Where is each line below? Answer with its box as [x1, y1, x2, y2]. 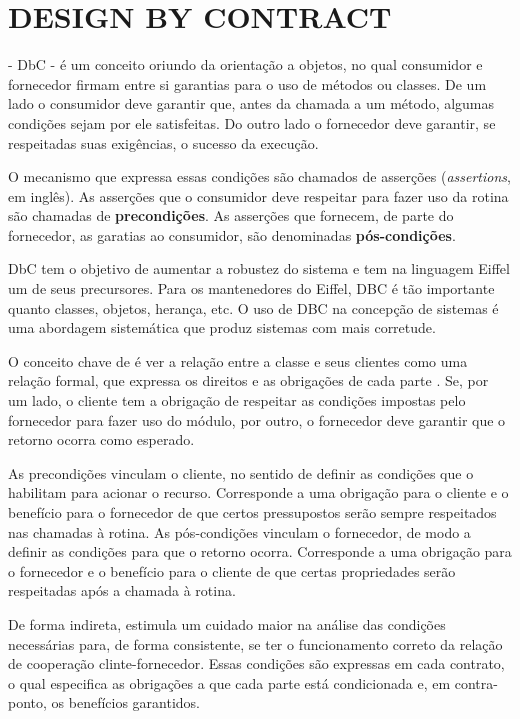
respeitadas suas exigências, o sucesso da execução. [8, 132, 319, 153]
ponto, [8, 692, 47, 713]
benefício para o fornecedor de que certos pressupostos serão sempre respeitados [8, 502, 497, 522]
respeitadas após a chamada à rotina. [8, 580, 236, 601]
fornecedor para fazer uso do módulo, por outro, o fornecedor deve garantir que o [8, 409, 506, 430]
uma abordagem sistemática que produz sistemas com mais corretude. [8, 317, 436, 338]
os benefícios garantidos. [51, 692, 201, 713]
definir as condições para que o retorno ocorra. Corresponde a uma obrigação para [8, 541, 512, 562]
